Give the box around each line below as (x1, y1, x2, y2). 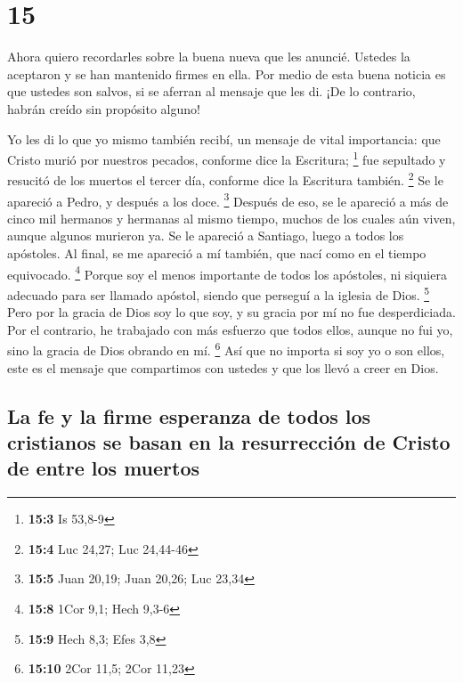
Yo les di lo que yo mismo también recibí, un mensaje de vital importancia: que (7, 129, 441, 148)
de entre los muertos (7, 454, 200, 482)
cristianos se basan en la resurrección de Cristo (7, 427, 451, 455)
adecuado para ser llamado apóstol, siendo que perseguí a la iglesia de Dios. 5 (7, 282, 430, 304)
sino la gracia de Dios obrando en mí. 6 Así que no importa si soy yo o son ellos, (7, 338, 445, 359)
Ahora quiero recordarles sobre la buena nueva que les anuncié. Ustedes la (7, 47, 410, 66)
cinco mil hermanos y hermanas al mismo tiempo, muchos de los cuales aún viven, (7, 208, 456, 227)
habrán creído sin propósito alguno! (7, 99, 200, 118)
